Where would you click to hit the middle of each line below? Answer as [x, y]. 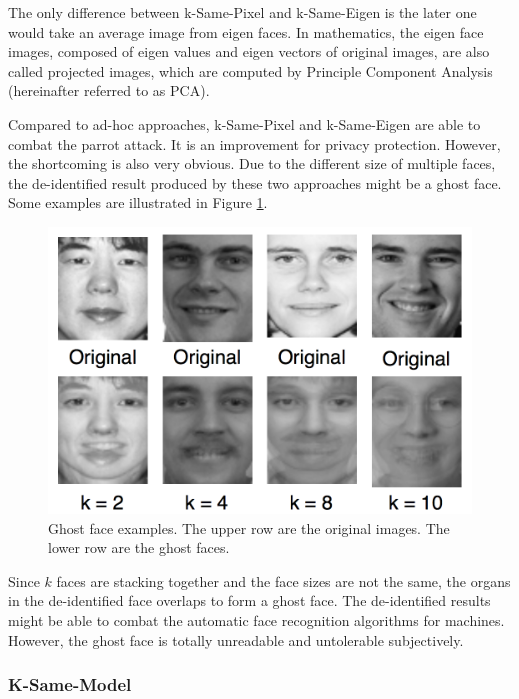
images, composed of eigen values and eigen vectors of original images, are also [249, 51]
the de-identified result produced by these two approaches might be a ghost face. [255, 182]
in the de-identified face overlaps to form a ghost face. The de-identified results [249, 600]
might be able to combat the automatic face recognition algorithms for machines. [256, 620]
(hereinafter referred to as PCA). [109, 90]
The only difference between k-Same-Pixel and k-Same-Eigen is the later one [242, 12]
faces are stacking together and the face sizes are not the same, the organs [283, 580]
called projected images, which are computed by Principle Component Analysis [250, 70]
